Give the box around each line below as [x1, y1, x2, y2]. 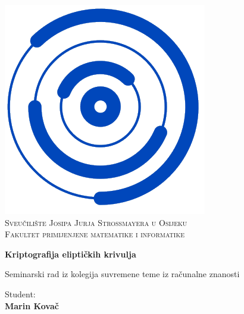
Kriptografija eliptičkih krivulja [5, 247, 136, 260]
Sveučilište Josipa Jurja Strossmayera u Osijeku [5, 216, 187, 228]
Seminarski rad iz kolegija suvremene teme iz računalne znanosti [5, 268, 240, 280]
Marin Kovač [5, 299, 59, 312]
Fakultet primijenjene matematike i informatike [5, 228, 185, 240]
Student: [5, 287, 36, 300]
